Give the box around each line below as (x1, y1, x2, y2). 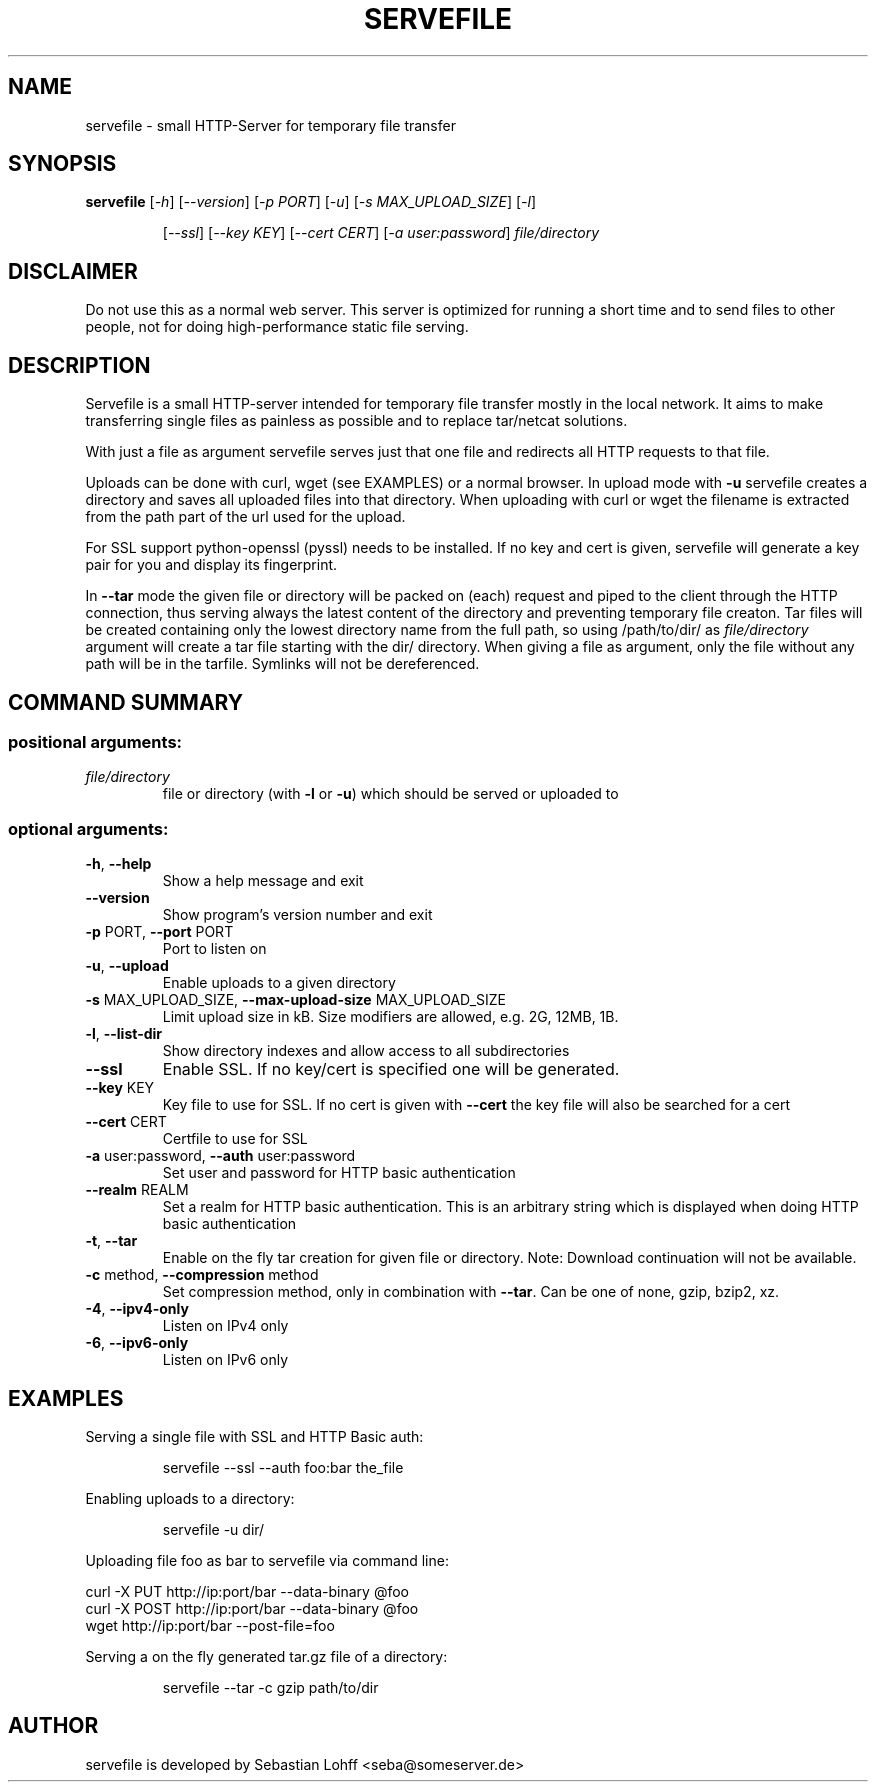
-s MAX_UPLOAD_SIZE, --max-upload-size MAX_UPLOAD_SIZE (85, 991, 506, 1009)
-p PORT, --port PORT (85, 923, 234, 941)
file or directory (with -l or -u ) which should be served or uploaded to (162, 785, 619, 803)
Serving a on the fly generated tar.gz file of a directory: (85, 1647, 448, 1665)
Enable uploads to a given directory (162, 974, 396, 992)
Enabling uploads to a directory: (85, 1489, 295, 1507)
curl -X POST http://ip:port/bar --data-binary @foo (85, 1599, 419, 1617)
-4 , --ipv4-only (85, 1300, 189, 1318)
